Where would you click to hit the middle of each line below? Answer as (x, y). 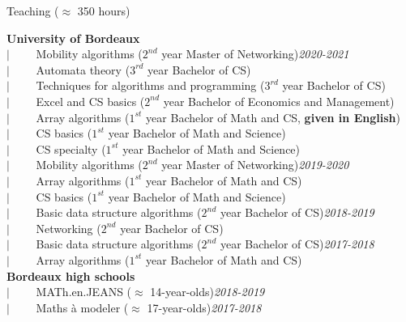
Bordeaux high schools (71, 275)
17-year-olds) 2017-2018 (204, 307)
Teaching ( (33, 11)
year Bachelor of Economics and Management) (279, 101)
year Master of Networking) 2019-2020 (255, 165)
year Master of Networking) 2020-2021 (255, 54)
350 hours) (104, 11)
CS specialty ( (71, 148)
